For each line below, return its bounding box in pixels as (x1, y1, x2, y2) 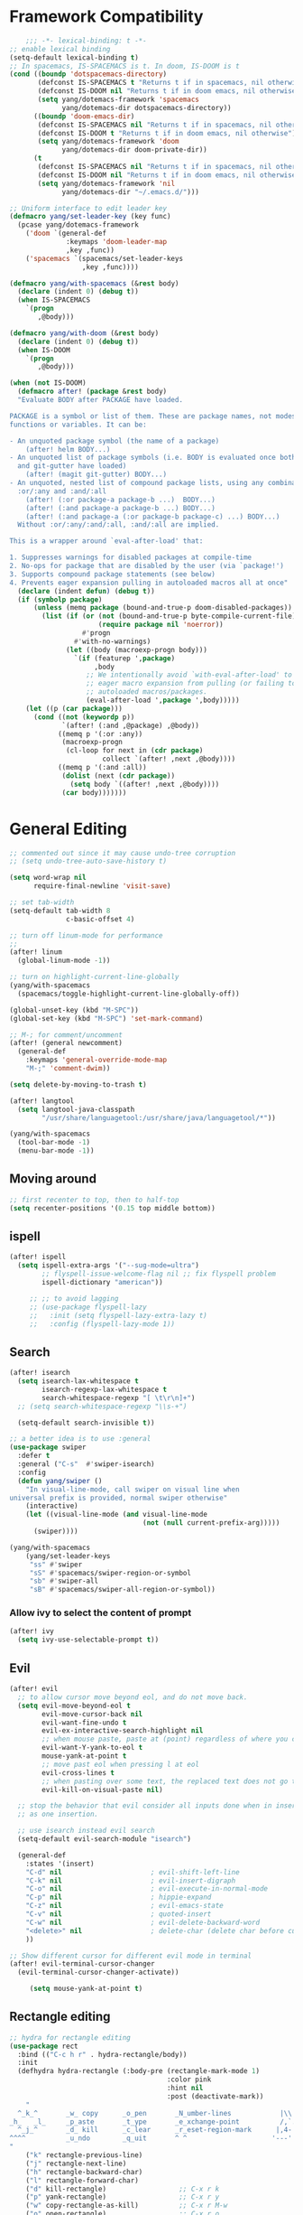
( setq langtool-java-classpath (17, 1105, 135, 1114)
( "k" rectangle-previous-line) (25, 2151, 143, 2160)
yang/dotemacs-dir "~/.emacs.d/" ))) (61, 187, 200, 196)
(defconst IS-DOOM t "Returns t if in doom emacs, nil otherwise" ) (37, 128, 297, 137)
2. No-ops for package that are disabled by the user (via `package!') (9, 562, 284, 571)
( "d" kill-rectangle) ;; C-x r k (25, 2184, 220, 2193)
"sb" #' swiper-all (29, 1576, 99, 1586)
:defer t (17, 1452, 50, 1461)
